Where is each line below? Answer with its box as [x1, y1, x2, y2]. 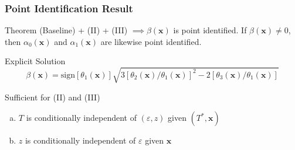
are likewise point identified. [100, 35, 202, 47]
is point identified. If [173, 24, 247, 36]
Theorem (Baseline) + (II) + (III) [5, 24, 128, 36]
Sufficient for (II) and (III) [5, 90, 100, 103]
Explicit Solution [5, 55, 66, 67]
